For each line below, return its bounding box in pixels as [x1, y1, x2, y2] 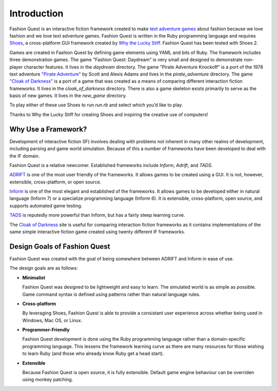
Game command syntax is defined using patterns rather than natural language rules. [22, 291, 201, 297]
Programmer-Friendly [22, 327, 70, 333]
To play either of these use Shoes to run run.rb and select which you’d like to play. [9, 102, 183, 108]
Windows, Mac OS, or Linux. [22, 317, 83, 323]
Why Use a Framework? [9, 125, 87, 134]
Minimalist [22, 274, 46, 281]
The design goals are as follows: [9, 265, 78, 271]
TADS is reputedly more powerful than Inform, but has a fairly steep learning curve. [9, 212, 186, 218]
